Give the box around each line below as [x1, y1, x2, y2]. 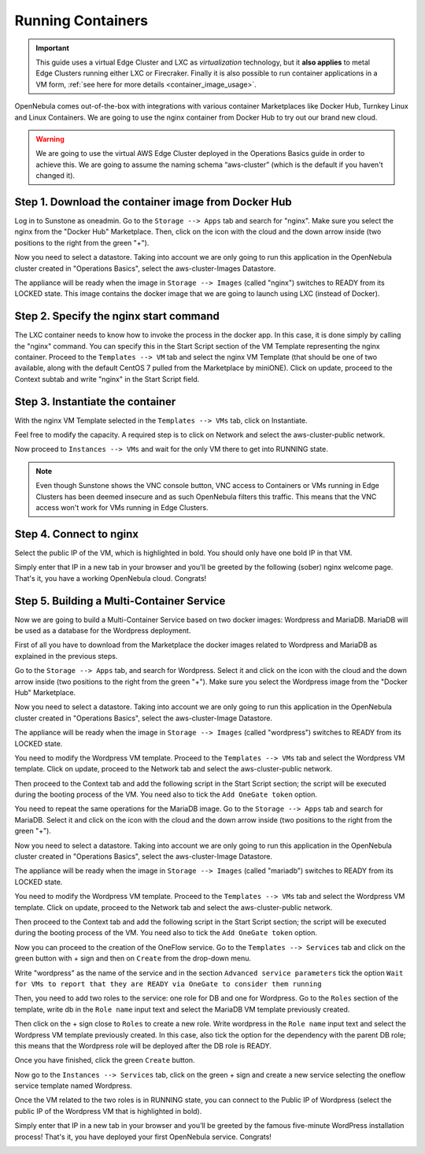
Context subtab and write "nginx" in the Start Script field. [14, 374, 200, 383]
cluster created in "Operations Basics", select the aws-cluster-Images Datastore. [14, 264, 276, 273]
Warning [35, 134, 65, 143]
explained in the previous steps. [14, 651, 118, 660]
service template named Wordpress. [14, 1081, 133, 1090]
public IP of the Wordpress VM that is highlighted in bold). [14, 1106, 202, 1115]
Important [35, 43, 70, 53]
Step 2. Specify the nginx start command [14, 309, 220, 323]
